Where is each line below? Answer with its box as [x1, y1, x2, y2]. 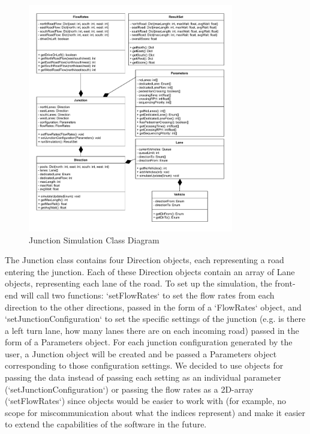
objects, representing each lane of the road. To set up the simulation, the [5, 277, 272, 290]
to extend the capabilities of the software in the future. [5, 418, 207, 430]
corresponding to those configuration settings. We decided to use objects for [5, 359, 284, 372]
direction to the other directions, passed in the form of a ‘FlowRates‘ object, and [5, 300, 302, 313]
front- [275, 277, 296, 290]
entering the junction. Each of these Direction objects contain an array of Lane [5, 265, 295, 278]
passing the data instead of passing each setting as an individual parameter [5, 371, 281, 384]
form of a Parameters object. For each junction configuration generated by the [5, 336, 293, 348]
